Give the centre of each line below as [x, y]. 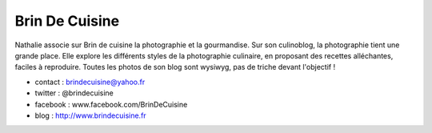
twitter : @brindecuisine [74, 93]
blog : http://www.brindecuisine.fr [91, 115]
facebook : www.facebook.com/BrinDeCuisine [111, 104]
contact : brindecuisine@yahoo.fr [90, 82]
